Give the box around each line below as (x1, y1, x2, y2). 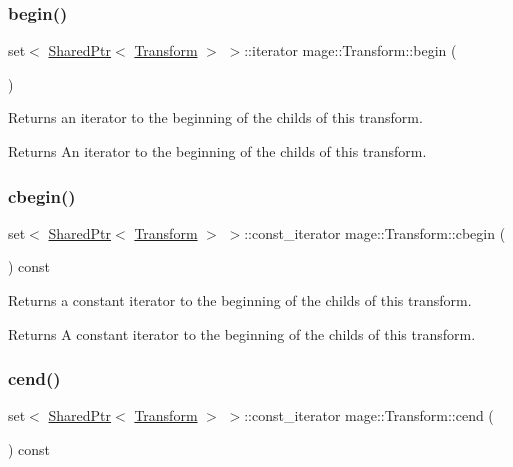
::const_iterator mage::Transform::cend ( (244, 405, 494, 426)
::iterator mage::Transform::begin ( (244, 40, 457, 61)
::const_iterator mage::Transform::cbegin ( (244, 222, 506, 243)
